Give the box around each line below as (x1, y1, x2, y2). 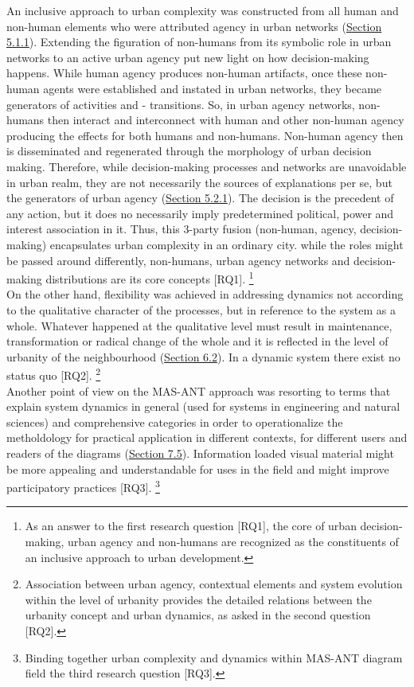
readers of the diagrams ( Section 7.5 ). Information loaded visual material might (6, 444, 394, 461)
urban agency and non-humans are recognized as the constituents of (68, 533, 399, 549)
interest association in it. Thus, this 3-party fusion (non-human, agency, (6, 221, 357, 237)
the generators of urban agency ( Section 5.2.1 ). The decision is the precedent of (6, 189, 394, 206)
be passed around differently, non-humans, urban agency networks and (6, 252, 350, 268)
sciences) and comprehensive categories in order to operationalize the (6, 413, 343, 430)
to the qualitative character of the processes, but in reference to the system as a (6, 301, 396, 318)
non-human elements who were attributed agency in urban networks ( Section (6, 18, 382, 34)
